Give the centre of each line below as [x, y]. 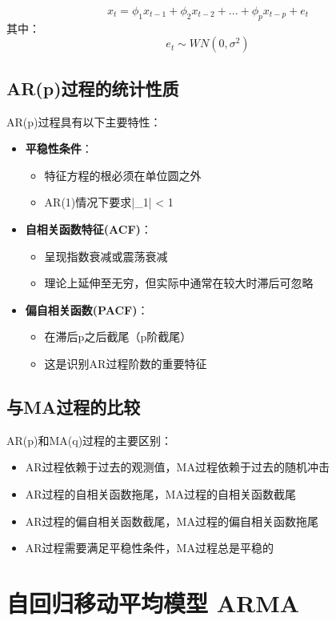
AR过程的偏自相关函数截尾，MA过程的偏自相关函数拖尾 [172, 521]
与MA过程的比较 [74, 406]
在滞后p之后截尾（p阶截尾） [118, 337]
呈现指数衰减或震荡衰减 [106, 256]
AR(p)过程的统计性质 [93, 88]
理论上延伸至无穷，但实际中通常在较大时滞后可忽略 [179, 283]
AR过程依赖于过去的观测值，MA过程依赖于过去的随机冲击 [177, 467]
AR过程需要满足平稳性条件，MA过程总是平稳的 [149, 548]
